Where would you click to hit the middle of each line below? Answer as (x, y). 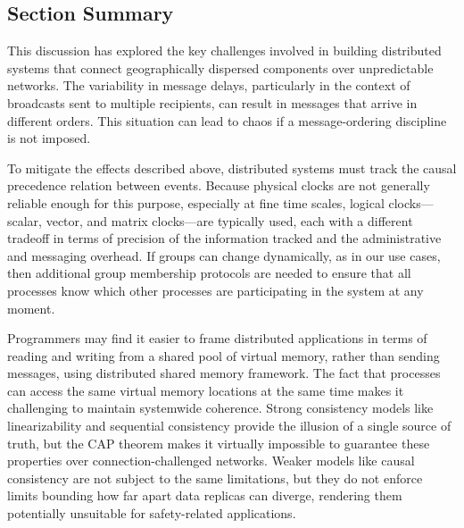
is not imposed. (49, 138)
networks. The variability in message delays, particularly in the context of (209, 85)
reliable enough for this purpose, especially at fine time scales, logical (196, 202)
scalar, (25, 220)
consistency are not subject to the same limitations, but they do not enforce (215, 478)
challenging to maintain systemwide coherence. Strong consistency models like (220, 408)
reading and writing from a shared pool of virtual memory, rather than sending (224, 355)
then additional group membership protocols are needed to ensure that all (209, 273)
